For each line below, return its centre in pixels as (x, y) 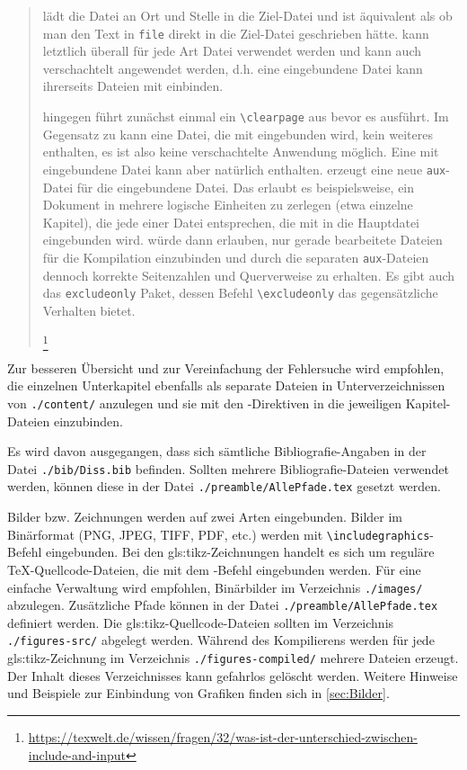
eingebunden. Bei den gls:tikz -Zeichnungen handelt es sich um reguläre (240, 552)
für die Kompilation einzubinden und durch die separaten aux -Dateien (236, 257)
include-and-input (77, 754)
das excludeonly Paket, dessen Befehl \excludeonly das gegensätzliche (240, 293)
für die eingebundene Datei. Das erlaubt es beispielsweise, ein (246, 187)
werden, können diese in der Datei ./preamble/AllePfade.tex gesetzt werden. (224, 486)
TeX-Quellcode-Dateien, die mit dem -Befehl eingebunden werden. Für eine (214, 569)
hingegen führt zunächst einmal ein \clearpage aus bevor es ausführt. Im (246, 116)
